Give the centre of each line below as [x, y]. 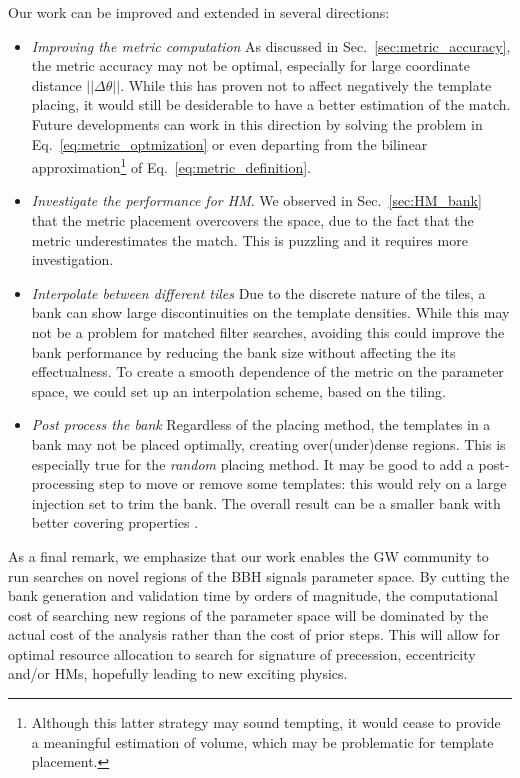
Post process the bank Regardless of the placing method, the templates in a [261, 424]
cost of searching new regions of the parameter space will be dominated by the [248, 614]
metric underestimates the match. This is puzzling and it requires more [249, 239]
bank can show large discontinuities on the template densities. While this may [270, 312]
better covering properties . [115, 522]
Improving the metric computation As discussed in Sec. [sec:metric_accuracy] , [271, 45]
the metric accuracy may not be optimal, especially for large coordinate [250, 65]
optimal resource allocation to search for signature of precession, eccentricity [242, 653]
